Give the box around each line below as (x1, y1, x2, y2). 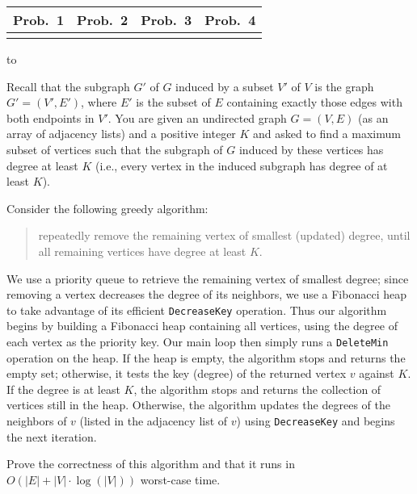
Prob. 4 (204, 10, 256, 29)
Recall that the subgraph (6, 77, 130, 94)
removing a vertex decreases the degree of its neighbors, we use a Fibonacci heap (6, 286, 406, 303)
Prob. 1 (13, 10, 65, 29)
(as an (358, 109, 389, 126)
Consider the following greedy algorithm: (6, 199, 208, 216)
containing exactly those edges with (226, 94, 402, 111)
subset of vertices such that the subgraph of (6, 140, 223, 157)
